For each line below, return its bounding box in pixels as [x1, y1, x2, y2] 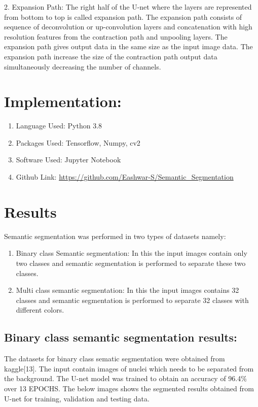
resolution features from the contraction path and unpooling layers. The [4, 31, 228, 42]
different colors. [16, 304, 64, 315]
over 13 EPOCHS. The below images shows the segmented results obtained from [4, 383, 254, 393]
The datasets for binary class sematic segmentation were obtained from [4, 353, 225, 364]
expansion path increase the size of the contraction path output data [4, 51, 217, 61]
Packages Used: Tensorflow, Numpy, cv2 [16, 137, 140, 148]
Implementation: [4, 91, 122, 112]
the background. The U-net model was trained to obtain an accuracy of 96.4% [4, 373, 247, 384]
